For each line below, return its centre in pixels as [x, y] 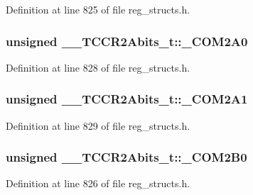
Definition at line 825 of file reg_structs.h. [98, 9]
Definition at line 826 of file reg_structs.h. [98, 183]
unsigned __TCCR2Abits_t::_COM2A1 [127, 99]
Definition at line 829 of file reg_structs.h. [98, 125]
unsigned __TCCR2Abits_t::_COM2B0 [126, 157]
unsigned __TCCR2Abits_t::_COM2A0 [127, 41]
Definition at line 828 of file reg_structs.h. [98, 67]
